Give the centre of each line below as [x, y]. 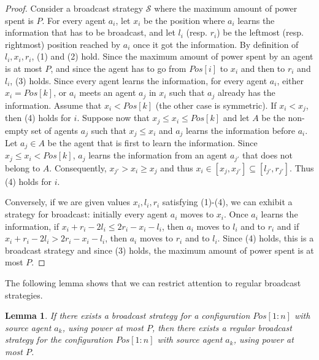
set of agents [55, 130]
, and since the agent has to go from [118, 68]
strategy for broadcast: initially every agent [86, 214]
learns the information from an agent [158, 155]
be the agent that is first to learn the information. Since [152, 142]
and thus [177, 167]
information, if [32, 226]
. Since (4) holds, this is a [266, 238]
